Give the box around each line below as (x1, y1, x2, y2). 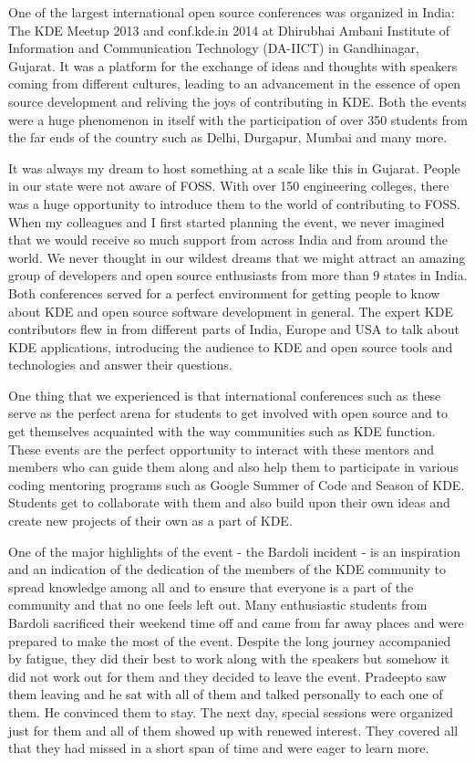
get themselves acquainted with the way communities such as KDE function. (8, 422, 436, 441)
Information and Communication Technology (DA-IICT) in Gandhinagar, (8, 38, 419, 57)
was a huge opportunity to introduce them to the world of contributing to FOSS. (8, 193, 460, 213)
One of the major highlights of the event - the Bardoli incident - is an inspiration (8, 541, 461, 560)
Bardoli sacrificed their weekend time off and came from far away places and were (8, 613, 464, 632)
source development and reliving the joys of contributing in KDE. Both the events (8, 91, 467, 110)
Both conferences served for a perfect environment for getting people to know (8, 283, 440, 302)
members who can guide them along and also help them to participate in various (8, 457, 459, 476)
